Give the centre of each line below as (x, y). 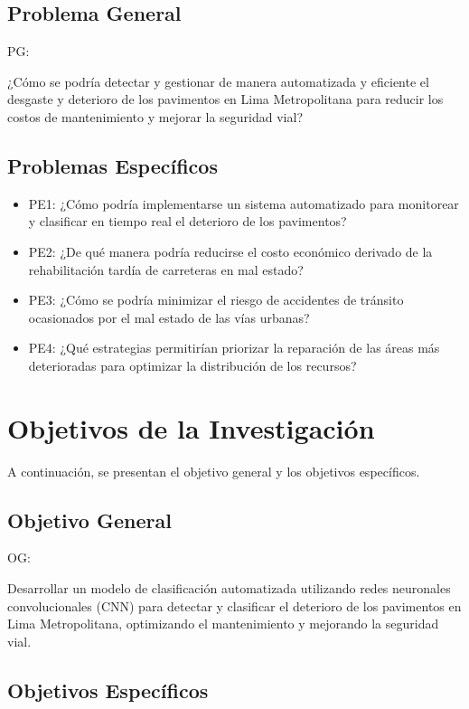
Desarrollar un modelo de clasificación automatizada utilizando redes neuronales (229, 588)
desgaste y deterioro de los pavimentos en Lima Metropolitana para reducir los (225, 99)
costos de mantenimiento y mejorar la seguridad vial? (155, 116)
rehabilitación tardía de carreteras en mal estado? (166, 269)
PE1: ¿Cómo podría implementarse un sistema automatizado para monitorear (244, 203)
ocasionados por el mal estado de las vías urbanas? (169, 317)
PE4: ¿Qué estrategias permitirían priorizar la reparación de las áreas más (234, 348)
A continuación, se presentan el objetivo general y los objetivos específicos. (214, 471)
